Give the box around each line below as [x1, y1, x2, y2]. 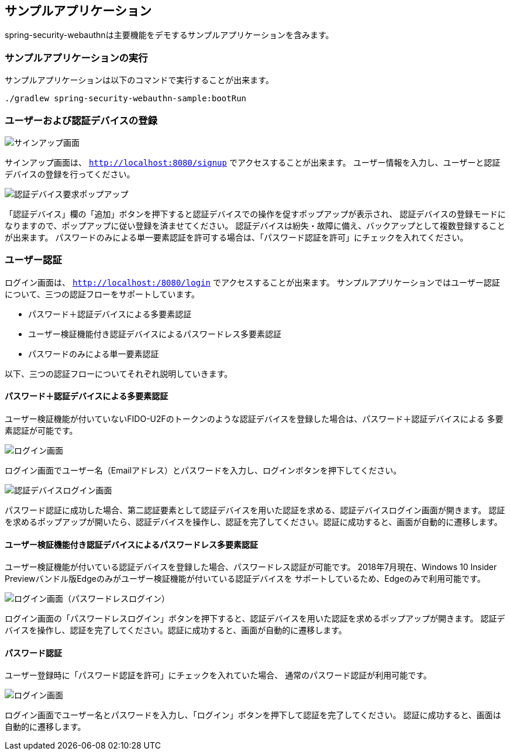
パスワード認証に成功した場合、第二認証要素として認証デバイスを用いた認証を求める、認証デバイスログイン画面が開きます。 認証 [5, 505, 505, 515]
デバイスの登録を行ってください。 [5, 169, 135, 179]
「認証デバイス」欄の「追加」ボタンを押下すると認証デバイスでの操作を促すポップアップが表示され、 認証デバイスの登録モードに [5, 208, 506, 219]
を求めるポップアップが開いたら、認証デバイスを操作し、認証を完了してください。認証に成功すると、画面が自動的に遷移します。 [5, 516, 502, 527]
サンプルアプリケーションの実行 [5, 52, 148, 64]
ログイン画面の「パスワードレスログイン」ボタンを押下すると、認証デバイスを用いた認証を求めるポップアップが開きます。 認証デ [5, 613, 505, 624]
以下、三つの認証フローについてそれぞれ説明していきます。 [5, 368, 233, 379]
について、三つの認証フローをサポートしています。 [5, 289, 200, 299]
